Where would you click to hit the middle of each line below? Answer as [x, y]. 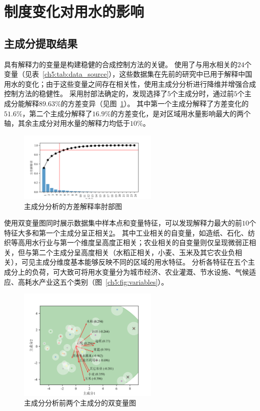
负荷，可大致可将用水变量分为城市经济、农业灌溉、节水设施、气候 [140, 272]
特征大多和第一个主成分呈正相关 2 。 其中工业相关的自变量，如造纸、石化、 [126, 232]
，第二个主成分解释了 [57, 113]
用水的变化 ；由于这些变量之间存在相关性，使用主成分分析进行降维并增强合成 [130, 83]
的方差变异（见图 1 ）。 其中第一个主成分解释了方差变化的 [155, 103]
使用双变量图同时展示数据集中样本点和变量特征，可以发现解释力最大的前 [123, 223]
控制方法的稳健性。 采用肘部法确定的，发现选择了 [86, 93]
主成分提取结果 [41, 43]
